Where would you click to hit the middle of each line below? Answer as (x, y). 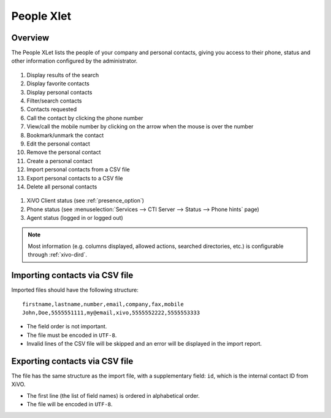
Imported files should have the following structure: (75, 290)
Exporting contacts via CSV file (72, 361)
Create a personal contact (59, 161)
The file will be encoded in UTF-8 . (70, 404)
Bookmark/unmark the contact (65, 135)
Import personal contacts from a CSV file (78, 169)
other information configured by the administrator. (74, 61)
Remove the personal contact (64, 152)
